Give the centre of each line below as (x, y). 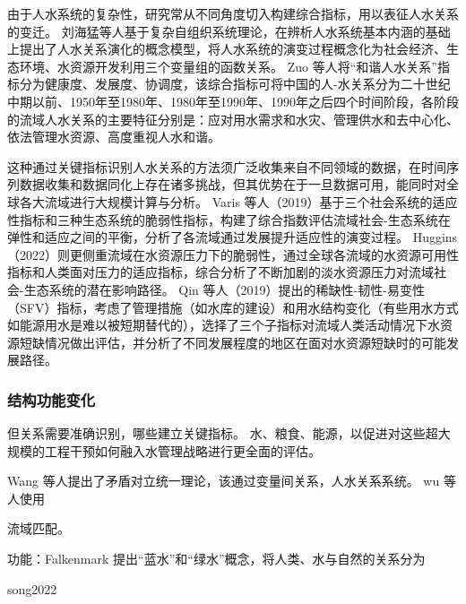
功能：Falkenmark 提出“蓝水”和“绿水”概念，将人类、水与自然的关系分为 (216, 559)
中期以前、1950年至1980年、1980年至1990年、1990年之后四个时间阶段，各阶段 (233, 101)
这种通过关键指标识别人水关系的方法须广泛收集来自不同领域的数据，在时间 (227, 166)
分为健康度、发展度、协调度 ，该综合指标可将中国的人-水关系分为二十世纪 (235, 84)
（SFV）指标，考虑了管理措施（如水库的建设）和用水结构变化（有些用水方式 (233, 307)
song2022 (32, 588)
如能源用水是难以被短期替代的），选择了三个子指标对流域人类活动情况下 (217, 325)
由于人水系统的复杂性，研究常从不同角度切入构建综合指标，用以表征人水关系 (233, 13)
